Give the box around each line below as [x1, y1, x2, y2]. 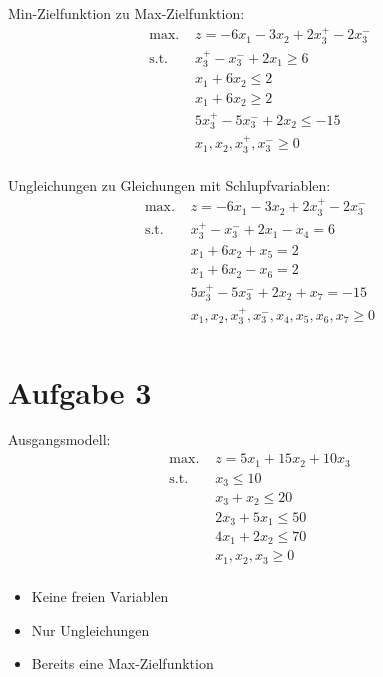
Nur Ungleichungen [31, 619, 150, 640]
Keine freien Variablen [31, 585, 169, 606]
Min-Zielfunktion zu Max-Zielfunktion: [8, 3, 245, 23]
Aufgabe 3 [8, 371, 152, 412]
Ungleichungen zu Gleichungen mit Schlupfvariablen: [8, 174, 331, 195]
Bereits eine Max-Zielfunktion [31, 653, 214, 674]
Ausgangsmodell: [8, 429, 111, 450]
